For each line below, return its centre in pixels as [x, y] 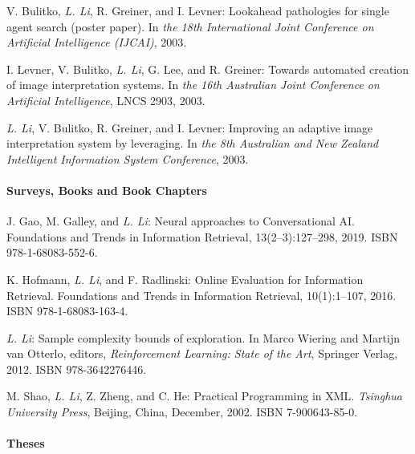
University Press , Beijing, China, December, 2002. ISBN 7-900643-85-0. [182, 412]
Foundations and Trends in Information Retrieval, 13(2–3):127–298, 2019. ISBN [202, 236]
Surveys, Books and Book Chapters [107, 190]
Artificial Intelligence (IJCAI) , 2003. [97, 42]
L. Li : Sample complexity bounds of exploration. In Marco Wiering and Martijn [203, 337]
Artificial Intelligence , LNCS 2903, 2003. [106, 100]
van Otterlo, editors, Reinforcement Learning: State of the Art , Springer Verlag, [202, 353]
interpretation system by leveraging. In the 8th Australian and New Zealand [193, 143]
